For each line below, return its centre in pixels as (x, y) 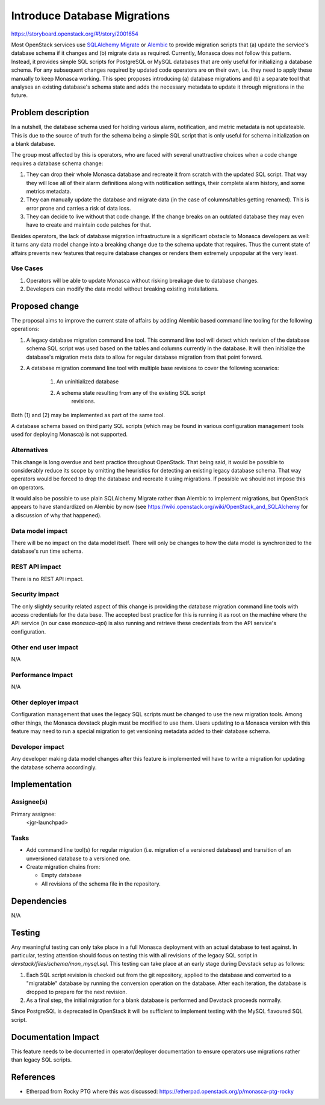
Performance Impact (42, 675)
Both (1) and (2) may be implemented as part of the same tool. (88, 415)
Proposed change (45, 306)
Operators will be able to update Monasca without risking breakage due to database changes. (142, 280)
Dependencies (39, 901)
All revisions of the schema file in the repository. (101, 884)
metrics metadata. (49, 191)
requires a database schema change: (57, 163)
